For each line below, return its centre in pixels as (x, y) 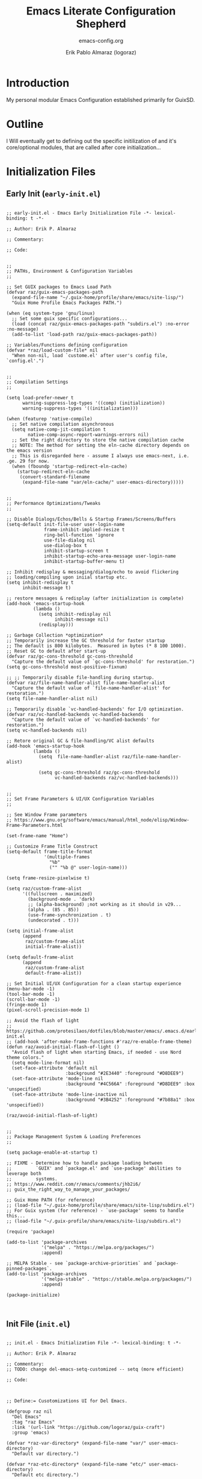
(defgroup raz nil (29, 1412)
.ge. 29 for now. (28, 461)
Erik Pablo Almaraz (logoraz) (101, 52)
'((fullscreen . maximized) (57, 894)
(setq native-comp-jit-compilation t (59, 429)
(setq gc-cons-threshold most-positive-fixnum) (67, 667)
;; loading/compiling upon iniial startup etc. (67, 577)
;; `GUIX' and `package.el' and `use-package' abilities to (94, 1168)
